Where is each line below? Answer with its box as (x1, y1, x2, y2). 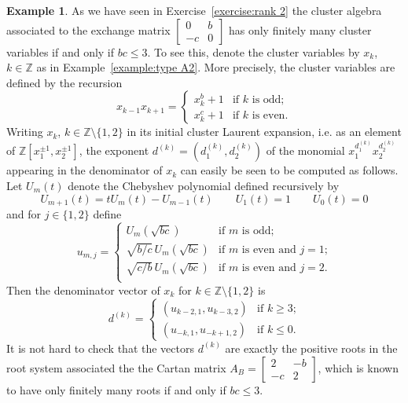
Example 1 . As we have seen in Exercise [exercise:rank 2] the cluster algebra (6, 2, 382, 18)
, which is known (318, 359, 399, 376)
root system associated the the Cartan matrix (6, 359, 226, 376)
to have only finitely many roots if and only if (6, 381, 226, 398)
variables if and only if (6, 43, 115, 60)
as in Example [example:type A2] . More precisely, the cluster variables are (36, 59, 395, 75)
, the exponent (79, 142, 149, 159)
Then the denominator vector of (6, 281, 160, 298)
